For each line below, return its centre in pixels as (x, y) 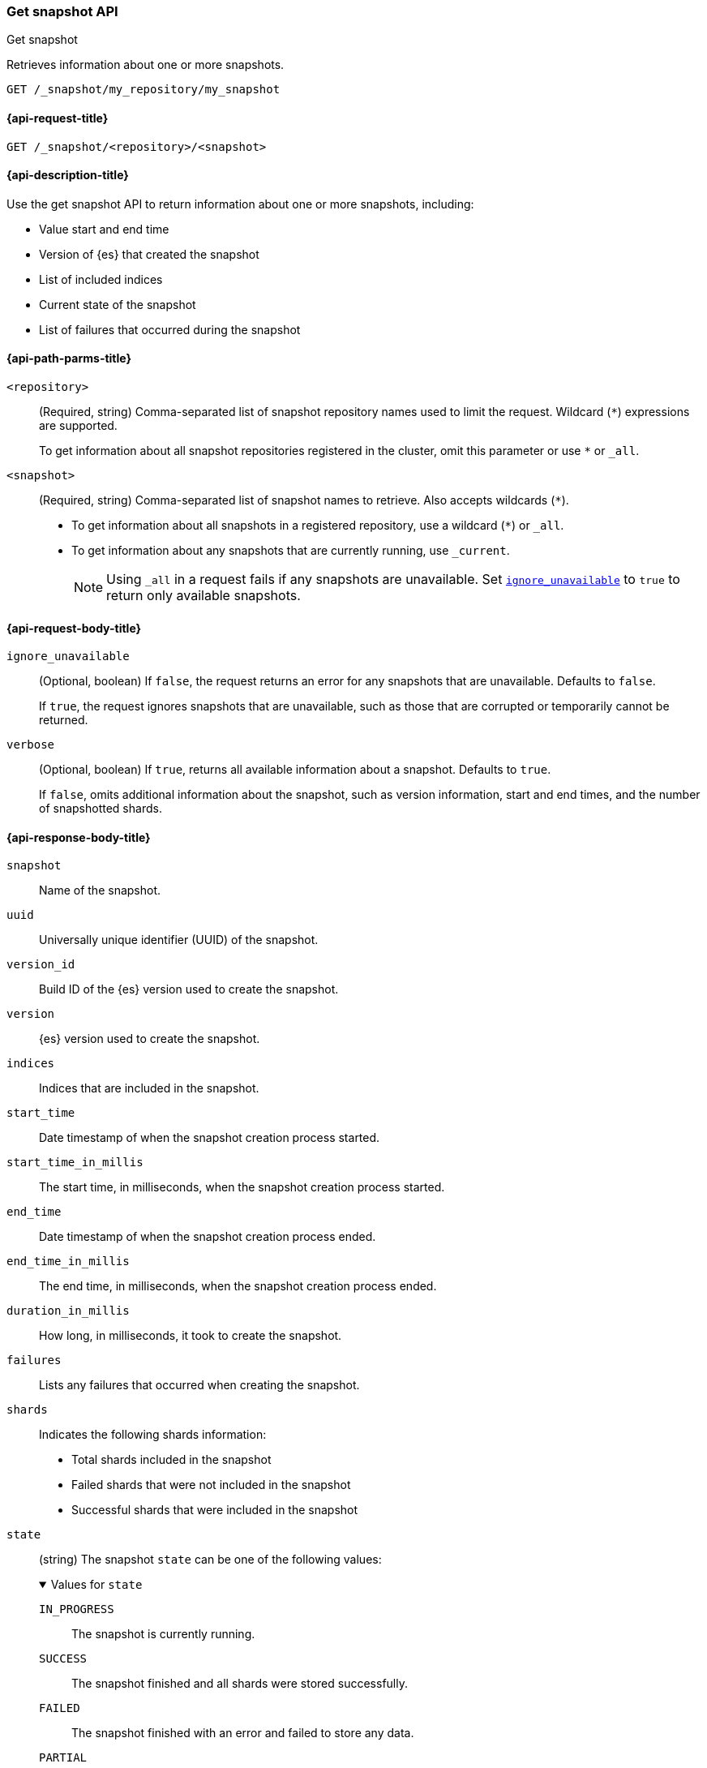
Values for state (96, 1585)
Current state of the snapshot (118, 304)
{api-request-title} (58, 118)
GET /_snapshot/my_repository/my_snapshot (144, 90)
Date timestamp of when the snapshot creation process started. (210, 1138)
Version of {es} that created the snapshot (149, 254)
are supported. (78, 426)
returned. (64, 720)
